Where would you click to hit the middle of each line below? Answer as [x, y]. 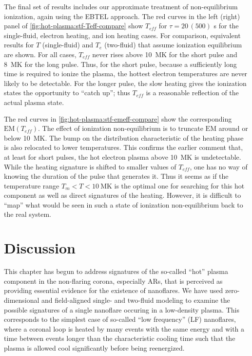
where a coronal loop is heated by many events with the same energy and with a [124, 328]
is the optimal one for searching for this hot [179, 185]
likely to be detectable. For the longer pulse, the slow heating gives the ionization [125, 83]
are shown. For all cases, [40, 54]
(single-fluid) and [68, 45]
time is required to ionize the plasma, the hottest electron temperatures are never [126, 73]
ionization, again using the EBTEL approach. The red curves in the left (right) [122, 16]
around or [233, 128]
